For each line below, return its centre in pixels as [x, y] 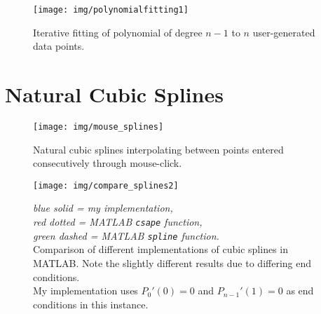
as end [300, 291]
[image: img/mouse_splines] [98, 127]
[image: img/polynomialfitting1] [111, 10]
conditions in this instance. [91, 304]
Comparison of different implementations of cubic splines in [160, 249]
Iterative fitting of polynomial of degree [118, 32]
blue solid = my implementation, [103, 208]
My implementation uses [86, 291]
